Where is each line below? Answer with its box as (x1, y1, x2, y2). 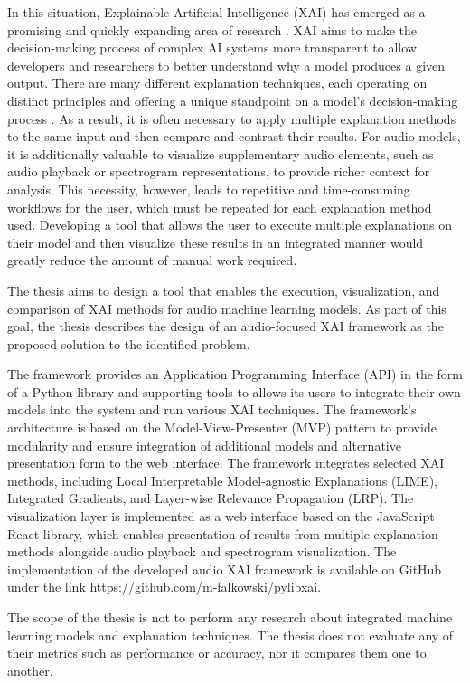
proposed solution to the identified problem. (7, 334, 250, 353)
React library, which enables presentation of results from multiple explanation (7, 524, 438, 543)
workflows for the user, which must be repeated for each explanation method (7, 197, 432, 216)
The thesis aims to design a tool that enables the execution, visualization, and (7, 280, 440, 299)
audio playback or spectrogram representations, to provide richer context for (7, 162, 430, 181)
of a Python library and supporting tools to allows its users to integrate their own (7, 382, 461, 401)
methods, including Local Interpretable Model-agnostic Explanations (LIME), (7, 470, 437, 489)
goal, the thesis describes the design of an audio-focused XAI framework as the (7, 317, 444, 336)
